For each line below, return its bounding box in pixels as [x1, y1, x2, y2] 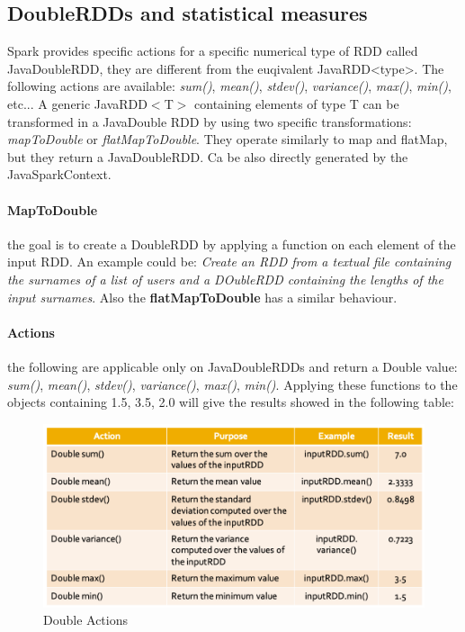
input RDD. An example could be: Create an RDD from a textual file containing [7, 252, 452, 271]
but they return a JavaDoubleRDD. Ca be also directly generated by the [7, 147, 408, 166]
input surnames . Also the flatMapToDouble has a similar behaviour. [7, 287, 398, 306]
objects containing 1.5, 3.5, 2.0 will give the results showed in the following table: [7, 393, 454, 411]
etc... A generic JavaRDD [7, 94, 148, 113]
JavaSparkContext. [7, 165, 112, 184]
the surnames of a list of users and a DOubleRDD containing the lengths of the [7, 269, 443, 288]
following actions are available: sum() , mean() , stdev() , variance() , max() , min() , [7, 77, 452, 95]
